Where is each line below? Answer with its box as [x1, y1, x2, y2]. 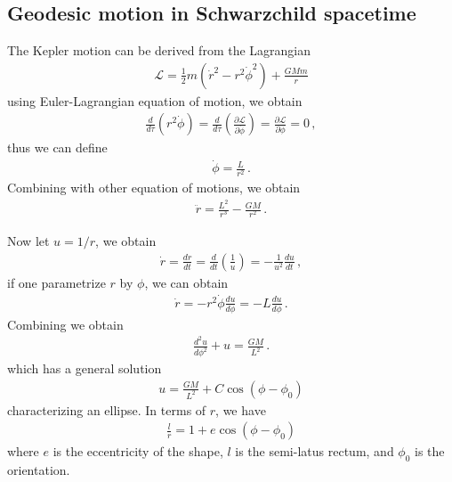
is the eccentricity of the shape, [52, 442, 223, 461]
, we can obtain [144, 273, 229, 291]
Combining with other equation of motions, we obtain [7, 178, 301, 197]
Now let [7, 232, 50, 250]
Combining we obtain [7, 315, 124, 333]
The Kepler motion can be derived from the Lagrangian [7, 41, 311, 60]
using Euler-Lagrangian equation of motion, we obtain [7, 91, 303, 110]
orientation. [7, 461, 70, 479]
